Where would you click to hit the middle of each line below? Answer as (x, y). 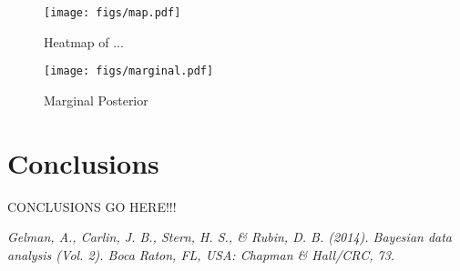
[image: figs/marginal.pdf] (129, 71)
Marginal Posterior (96, 100)
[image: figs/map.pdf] (112, 13)
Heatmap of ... (84, 41)
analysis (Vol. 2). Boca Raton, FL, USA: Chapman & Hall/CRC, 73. (201, 254)
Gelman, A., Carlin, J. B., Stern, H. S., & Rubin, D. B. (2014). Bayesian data (230, 237)
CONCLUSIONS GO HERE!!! (92, 206)
